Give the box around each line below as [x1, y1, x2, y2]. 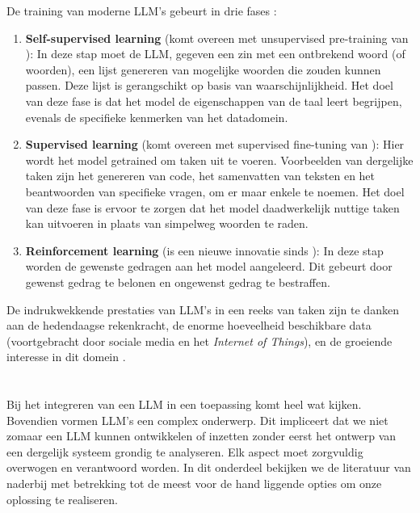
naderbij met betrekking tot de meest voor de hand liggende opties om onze [6, 475, 382, 492]
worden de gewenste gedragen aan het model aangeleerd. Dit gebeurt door [25, 258, 393, 275]
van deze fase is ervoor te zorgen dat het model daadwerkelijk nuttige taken [25, 199, 400, 216]
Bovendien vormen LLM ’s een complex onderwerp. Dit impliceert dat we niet [6, 411, 388, 428]
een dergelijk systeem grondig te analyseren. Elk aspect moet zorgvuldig [6, 443, 363, 460]
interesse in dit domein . [6, 348, 126, 365]
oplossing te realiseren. [6, 490, 118, 507]
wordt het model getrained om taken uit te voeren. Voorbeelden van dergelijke [25, 151, 414, 168]
